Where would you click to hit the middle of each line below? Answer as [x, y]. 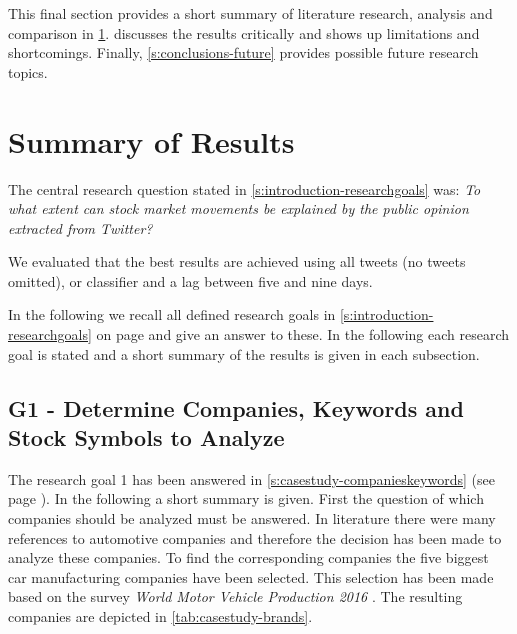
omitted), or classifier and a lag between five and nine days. [190, 280]
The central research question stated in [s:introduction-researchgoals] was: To [244, 188]
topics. [28, 71]
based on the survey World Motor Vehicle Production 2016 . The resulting [235, 596]
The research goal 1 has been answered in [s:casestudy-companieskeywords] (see [251, 478]
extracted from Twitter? [80, 227]
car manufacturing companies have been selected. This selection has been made [251, 576]
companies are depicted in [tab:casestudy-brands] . [160, 616]
